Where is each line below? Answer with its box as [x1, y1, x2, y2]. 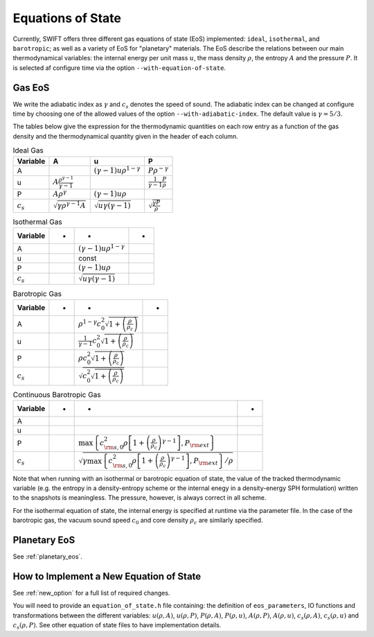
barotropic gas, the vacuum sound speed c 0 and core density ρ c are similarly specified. [12, 516, 263, 526]
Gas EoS [12, 82, 50, 94]
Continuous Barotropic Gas [12, 390, 101, 399]
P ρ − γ [148, 164, 169, 175]
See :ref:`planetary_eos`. [12, 552, 83, 561]
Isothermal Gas [12, 217, 62, 227]
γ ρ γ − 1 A [57, 200, 86, 211]
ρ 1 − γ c [78, 317, 102, 329]
